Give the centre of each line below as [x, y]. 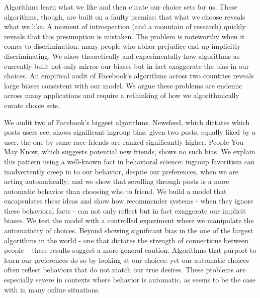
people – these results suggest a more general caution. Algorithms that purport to [130, 250]
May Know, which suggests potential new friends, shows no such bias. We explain [130, 152]
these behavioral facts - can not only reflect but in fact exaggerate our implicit [125, 210]
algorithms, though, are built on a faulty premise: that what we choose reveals [125, 16]
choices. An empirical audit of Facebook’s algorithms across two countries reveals [129, 76]
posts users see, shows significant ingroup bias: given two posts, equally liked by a [130, 132]
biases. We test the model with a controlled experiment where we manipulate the [129, 220]
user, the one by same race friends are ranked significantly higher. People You [124, 141]
